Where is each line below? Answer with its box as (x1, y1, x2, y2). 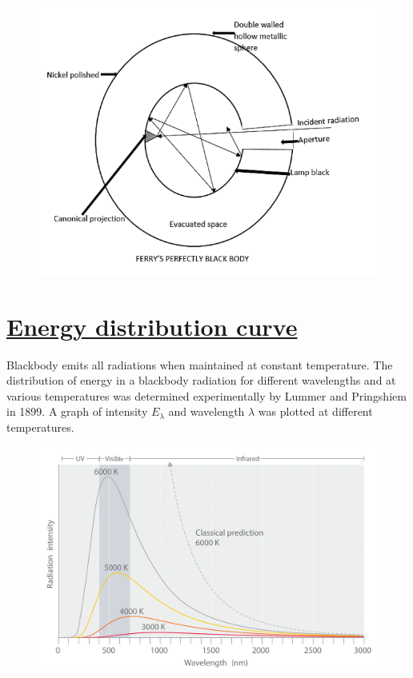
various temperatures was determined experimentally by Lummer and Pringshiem (6, 387, 407, 404)
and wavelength (168, 403, 245, 420)
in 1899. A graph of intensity (6, 403, 148, 420)
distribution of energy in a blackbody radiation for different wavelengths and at (6, 372, 396, 389)
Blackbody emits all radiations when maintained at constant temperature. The (6, 356, 393, 373)
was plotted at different (258, 403, 373, 420)
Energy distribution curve (6, 309, 298, 342)
